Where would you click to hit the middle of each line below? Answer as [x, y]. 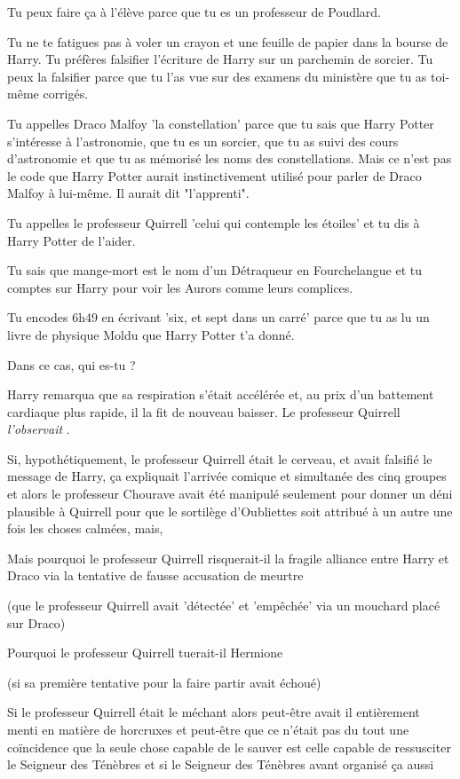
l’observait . [39, 429]
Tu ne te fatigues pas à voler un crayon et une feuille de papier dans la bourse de [228, 41]
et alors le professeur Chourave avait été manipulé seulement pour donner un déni [230, 494]
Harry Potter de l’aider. [71, 240]
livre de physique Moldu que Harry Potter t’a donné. [151, 334]
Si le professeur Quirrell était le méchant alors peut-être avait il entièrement [214, 712]
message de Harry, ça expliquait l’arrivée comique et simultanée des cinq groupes [227, 476]
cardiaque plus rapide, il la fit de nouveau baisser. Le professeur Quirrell [204, 411]
